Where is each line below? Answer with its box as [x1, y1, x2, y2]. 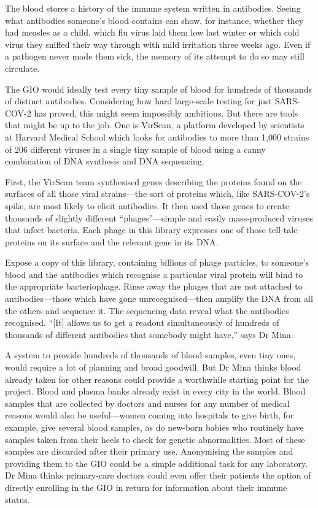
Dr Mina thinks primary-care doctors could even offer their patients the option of [5, 469, 311, 482]
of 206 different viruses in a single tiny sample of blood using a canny [5, 142, 266, 155]
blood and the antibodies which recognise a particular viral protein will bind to [5, 267, 303, 280]
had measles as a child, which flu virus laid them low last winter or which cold [5, 26, 300, 39]
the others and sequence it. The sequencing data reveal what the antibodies [5, 304, 289, 317]
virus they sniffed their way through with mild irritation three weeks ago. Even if [5, 37, 311, 50]
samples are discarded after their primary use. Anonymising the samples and [5, 445, 293, 458]
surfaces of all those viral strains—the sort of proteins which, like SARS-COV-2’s [5, 187, 310, 200]
